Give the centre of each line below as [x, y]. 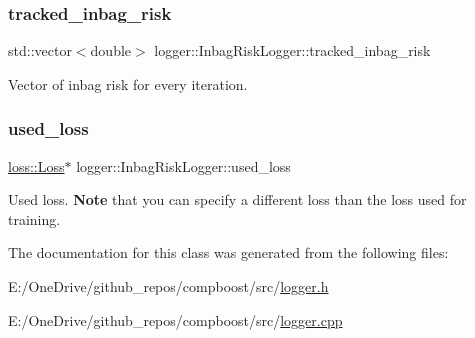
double [111, 50]
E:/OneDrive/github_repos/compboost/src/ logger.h [168, 286]
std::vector [40, 50]
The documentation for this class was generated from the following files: [228, 252]
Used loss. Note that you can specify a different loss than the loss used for [237, 199]
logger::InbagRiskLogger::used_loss [183, 165]
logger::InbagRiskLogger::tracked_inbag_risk [292, 50]
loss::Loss [36, 165]
